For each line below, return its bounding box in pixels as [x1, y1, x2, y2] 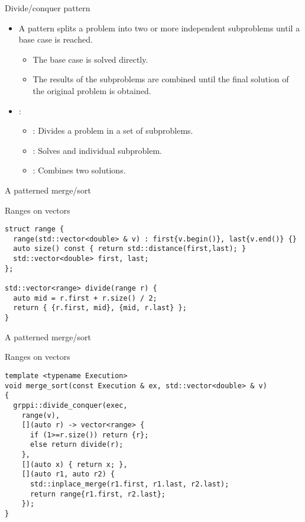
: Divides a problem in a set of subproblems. [33, 124, 193, 137]
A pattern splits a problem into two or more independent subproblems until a [18, 21, 300, 34]
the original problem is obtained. [33, 84, 151, 96]
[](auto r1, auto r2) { [21, 470, 115, 479]
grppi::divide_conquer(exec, [13, 401, 128, 410]
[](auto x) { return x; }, [21, 460, 128, 469]
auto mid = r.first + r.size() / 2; [13, 294, 157, 302]
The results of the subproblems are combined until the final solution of [33, 73, 289, 85]
